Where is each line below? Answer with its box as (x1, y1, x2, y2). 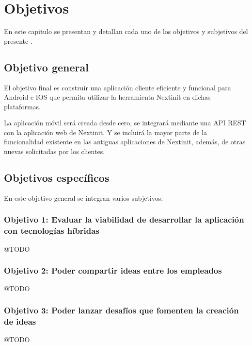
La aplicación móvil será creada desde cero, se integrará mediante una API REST (4, 118, 246, 128)
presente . (4, 35, 32, 46)
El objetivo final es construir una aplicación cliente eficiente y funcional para (4, 82, 231, 92)
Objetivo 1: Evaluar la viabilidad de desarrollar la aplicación (4, 213, 244, 225)
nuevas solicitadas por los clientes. (4, 146, 105, 156)
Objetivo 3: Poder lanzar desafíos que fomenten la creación (4, 304, 239, 316)
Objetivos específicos (4, 170, 110, 185)
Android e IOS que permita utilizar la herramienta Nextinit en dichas (4, 92, 211, 102)
